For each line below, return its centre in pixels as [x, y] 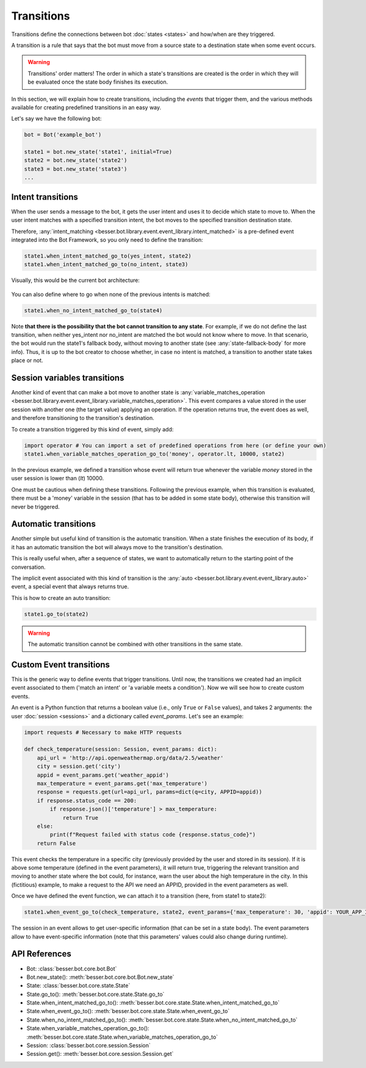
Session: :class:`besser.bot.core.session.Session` [88, 1045]
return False [56, 843]
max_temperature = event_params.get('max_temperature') [122, 783]
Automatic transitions [53, 524]
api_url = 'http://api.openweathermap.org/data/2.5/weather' [130, 758]
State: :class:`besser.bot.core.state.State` [78, 986]
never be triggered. [36, 507]
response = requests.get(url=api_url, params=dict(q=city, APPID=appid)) [149, 792]
